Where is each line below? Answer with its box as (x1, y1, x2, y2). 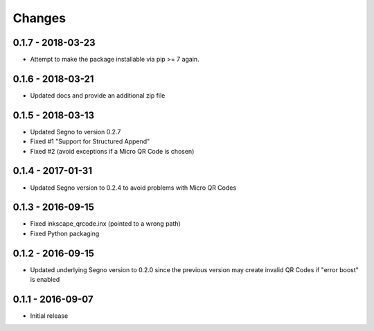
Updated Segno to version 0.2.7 (30, 127, 121, 136)
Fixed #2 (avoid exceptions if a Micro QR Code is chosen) (30, 147, 195, 155)
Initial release (30, 312, 69, 320)
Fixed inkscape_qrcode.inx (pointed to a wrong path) (30, 220, 181, 228)
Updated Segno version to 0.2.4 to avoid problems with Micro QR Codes (30, 184, 237, 192)
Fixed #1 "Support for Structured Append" (30, 137, 150, 145)
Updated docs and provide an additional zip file (30, 91, 166, 100)
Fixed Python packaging (30, 229, 100, 238)
